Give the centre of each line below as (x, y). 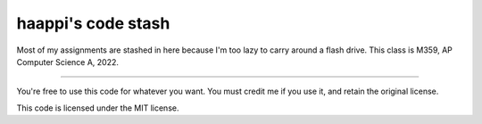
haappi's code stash (93, 23)
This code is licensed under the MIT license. (98, 108)
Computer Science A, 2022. (68, 62)
